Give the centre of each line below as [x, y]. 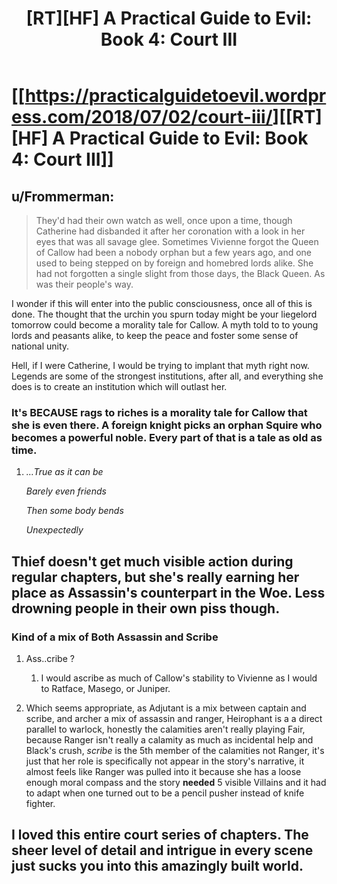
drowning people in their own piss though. [146, 608]
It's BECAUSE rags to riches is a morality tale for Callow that [159, 412]
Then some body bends [74, 511]
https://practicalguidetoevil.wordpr [175, 96]
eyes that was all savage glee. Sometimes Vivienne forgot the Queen [177, 241]
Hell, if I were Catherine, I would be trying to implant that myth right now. [160, 365]
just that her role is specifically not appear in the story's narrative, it [165, 761]
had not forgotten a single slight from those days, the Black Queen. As [180, 273]
